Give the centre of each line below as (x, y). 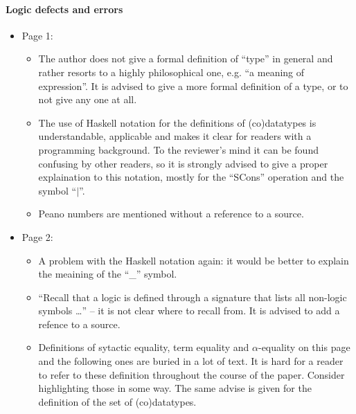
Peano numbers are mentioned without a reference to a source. (171, 214)
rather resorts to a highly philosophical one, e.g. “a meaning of (171, 72)
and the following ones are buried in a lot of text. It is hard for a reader (191, 361)
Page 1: (37, 35)
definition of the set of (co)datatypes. (117, 401)
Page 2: (37, 236)
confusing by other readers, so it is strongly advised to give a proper (183, 163)
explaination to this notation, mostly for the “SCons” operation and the (191, 177)
